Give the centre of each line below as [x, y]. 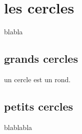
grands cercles [41, 59]
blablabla [18, 127]
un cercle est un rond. [37, 79]
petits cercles [38, 106]
